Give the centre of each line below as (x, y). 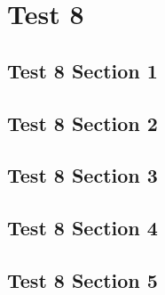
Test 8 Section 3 (82, 175)
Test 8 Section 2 (82, 123)
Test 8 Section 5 (82, 279)
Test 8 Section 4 (82, 228)
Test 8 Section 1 (82, 70)
